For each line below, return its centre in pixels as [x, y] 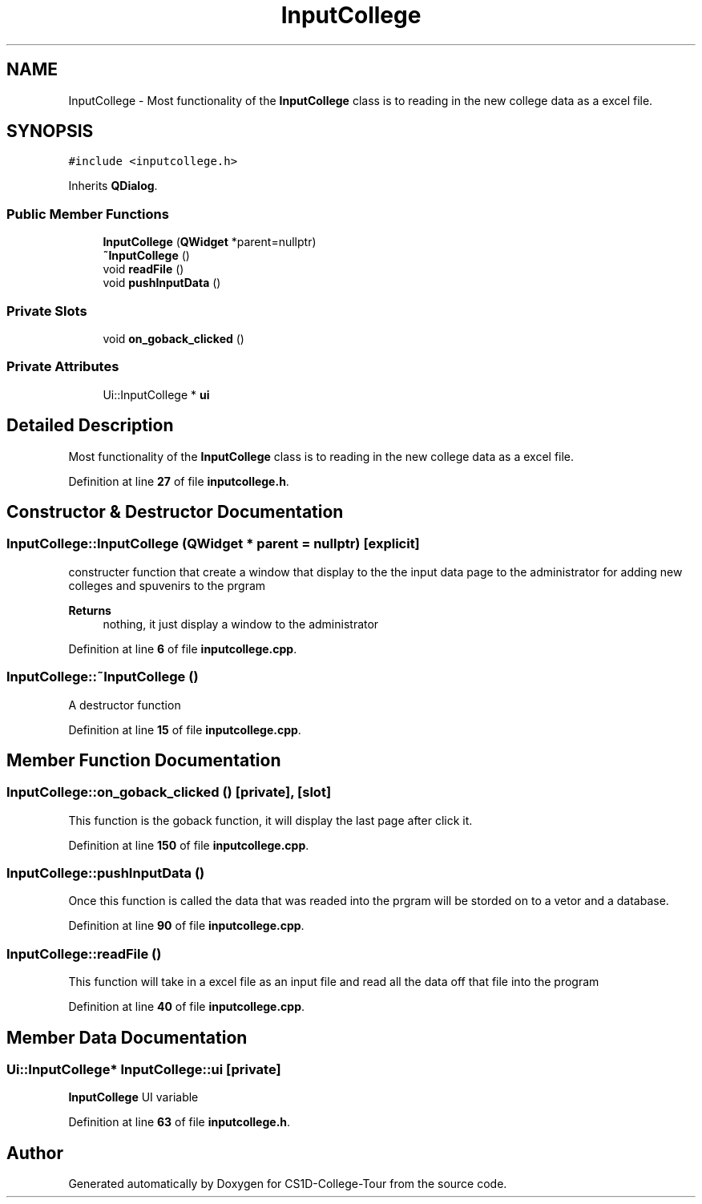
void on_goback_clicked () [173, 338]
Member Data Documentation [127, 1037]
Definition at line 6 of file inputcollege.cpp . [183, 648]
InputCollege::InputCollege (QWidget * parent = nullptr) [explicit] [213, 544]
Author [35, 1153]
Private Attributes [63, 367]
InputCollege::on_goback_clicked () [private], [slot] [169, 792]
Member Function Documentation [144, 760]
